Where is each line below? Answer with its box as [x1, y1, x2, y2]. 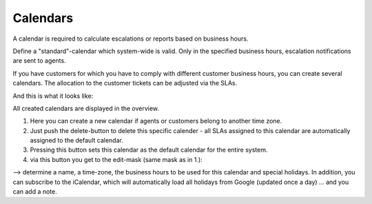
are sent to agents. [12, 57, 66, 65]
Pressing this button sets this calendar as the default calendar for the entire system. [30, 145, 268, 154]
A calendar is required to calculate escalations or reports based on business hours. [12, 34, 249, 43]
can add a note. [12, 187, 58, 196]
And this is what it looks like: [12, 92, 94, 100]
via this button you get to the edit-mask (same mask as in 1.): [30, 155, 203, 163]
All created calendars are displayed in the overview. [12, 104, 160, 112]
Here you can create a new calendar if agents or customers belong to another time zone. [30, 117, 282, 125]
